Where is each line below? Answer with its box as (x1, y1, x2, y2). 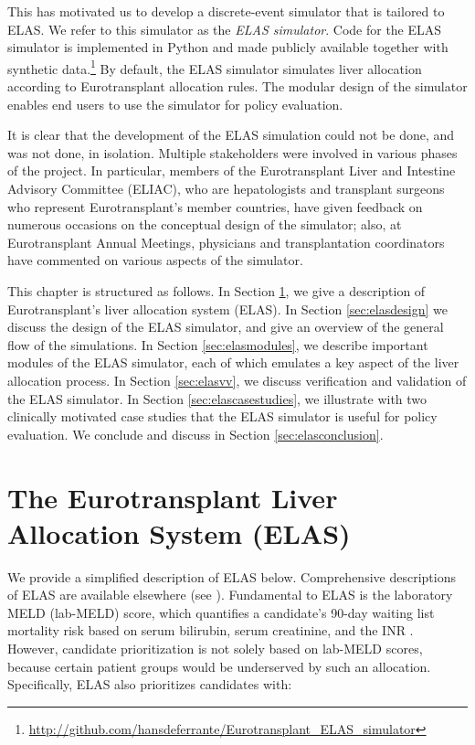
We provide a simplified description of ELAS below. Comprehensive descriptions (7, 567, 456, 586)
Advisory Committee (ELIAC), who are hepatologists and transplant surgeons (7, 179, 445, 197)
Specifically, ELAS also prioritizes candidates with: (7, 675, 292, 694)
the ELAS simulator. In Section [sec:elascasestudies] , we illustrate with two (7, 388, 427, 408)
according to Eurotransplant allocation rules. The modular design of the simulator (7, 77, 468, 96)
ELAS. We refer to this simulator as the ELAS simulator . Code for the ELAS (7, 19, 442, 38)
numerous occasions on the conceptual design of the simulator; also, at (7, 215, 402, 234)
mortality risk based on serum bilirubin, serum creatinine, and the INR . (7, 621, 414, 640)
